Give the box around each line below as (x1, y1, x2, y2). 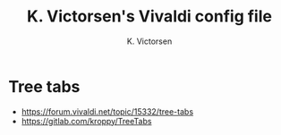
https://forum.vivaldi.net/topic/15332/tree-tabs (21, 105, 194, 117)
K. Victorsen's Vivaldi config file (27, 6, 272, 27)
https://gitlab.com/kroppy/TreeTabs (21, 115, 152, 126)
